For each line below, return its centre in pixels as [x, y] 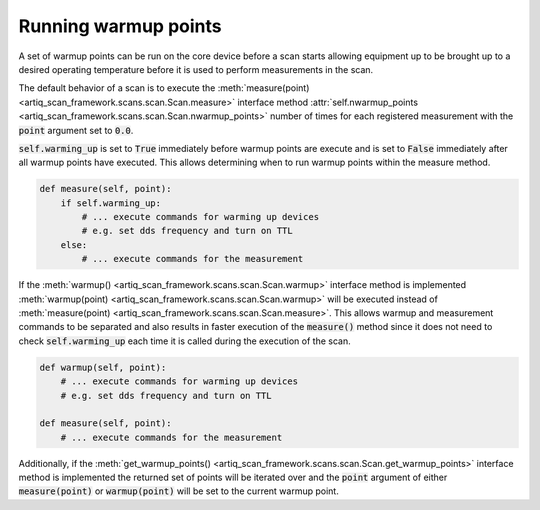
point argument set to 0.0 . [76, 130]
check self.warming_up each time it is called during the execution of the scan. [184, 341]
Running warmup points [120, 26]
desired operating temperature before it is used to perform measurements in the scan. [196, 69]
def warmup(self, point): [103, 367]
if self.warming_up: [111, 203]
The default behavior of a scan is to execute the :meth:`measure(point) [164, 88]
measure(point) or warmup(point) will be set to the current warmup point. [178, 491]
